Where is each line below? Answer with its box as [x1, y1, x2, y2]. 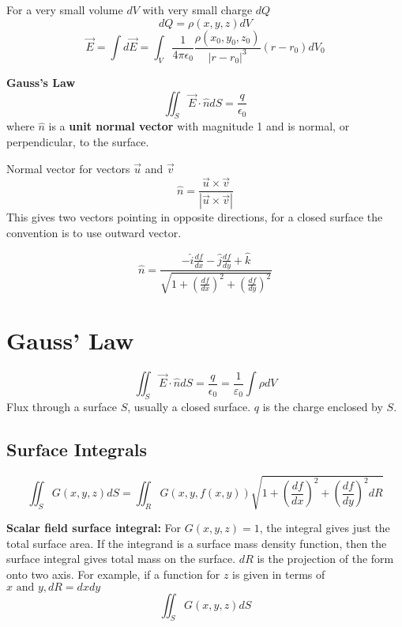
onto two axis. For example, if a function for [6, 565, 220, 582]
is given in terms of [232, 565, 325, 582]
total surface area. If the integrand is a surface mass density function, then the [6, 534, 387, 551]
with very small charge [142, 2, 253, 17]
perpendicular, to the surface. [6, 133, 149, 149]
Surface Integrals [6, 436, 148, 461]
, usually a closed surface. [127, 398, 251, 414]
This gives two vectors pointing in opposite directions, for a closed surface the [6, 209, 383, 225]
